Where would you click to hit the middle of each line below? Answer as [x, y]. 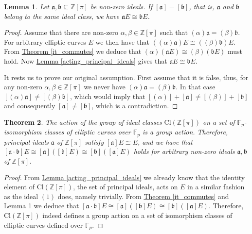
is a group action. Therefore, [185, 132]
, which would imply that [108, 96]
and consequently [30, 106]
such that [174, 32]
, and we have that [165, 142]
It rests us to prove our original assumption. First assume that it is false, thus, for [126, 77]
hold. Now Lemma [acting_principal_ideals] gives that [86, 60]
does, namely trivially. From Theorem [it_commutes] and [143, 196]
